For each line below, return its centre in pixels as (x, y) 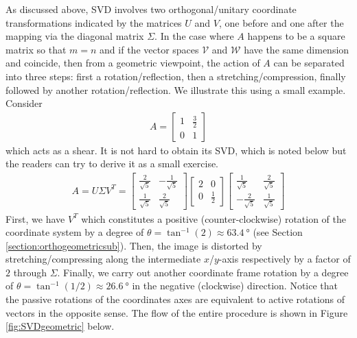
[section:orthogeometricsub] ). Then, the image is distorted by (134, 245)
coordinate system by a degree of (75, 232)
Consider (24, 103)
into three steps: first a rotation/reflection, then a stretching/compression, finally (176, 76)
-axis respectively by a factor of (285, 259)
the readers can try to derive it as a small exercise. (112, 164)
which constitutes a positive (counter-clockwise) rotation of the (214, 218)
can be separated (309, 63)
